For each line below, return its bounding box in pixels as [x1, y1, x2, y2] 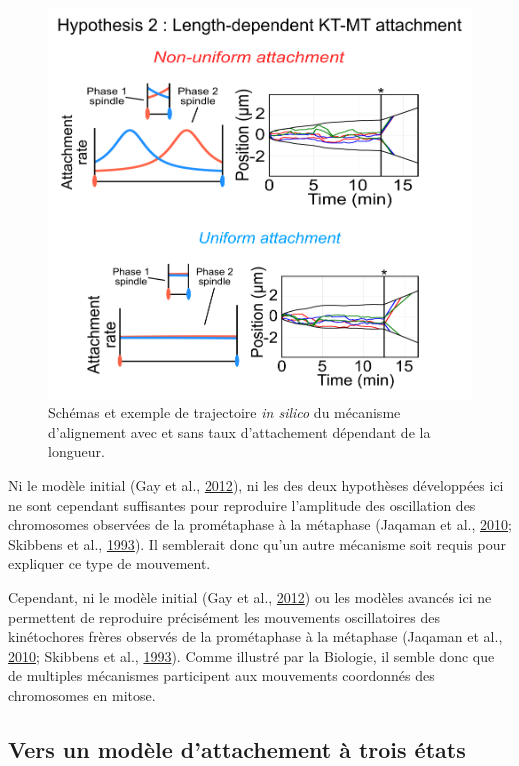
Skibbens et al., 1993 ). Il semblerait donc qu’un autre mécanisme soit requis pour [8, 533, 506, 554]
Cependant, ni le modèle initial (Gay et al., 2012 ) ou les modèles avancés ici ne [8, 587, 492, 608]
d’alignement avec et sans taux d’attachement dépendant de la [48, 421, 431, 442]
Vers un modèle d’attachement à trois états [8, 733, 466, 764]
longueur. [48, 441, 105, 462]
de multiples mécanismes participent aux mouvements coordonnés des [8, 665, 435, 686]
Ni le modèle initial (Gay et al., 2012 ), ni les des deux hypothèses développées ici [8, 475, 504, 496]
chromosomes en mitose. [8, 685, 156, 705]
